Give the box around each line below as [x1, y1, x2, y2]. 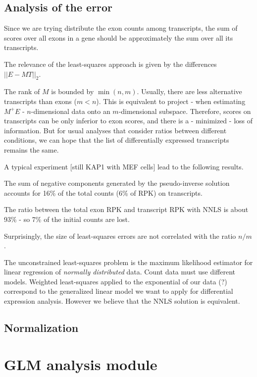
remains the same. [4, 144, 59, 155]
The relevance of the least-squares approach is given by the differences [4, 58, 217, 69]
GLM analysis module [4, 354, 157, 374]
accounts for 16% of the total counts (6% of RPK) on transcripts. [4, 187, 203, 198]
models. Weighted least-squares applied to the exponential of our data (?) [4, 276, 227, 286]
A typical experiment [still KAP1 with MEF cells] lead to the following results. [4, 161, 244, 171]
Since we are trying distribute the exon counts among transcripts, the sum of [4, 23, 238, 33]
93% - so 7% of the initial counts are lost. [4, 214, 130, 224]
